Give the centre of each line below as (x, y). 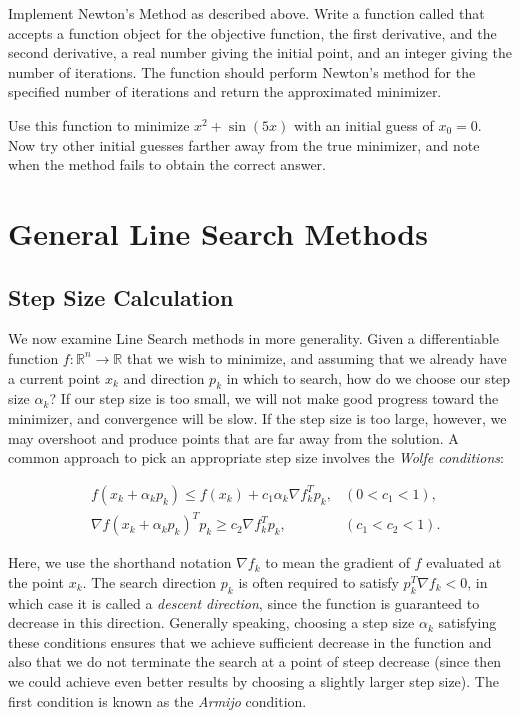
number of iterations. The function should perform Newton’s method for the (242, 71)
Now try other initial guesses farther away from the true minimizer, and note (244, 144)
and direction (164, 377)
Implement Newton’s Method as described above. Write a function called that (246, 13)
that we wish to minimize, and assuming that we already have (316, 357)
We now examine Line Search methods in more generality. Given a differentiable (253, 338)
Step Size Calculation (121, 296)
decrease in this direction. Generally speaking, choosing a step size (211, 622)
